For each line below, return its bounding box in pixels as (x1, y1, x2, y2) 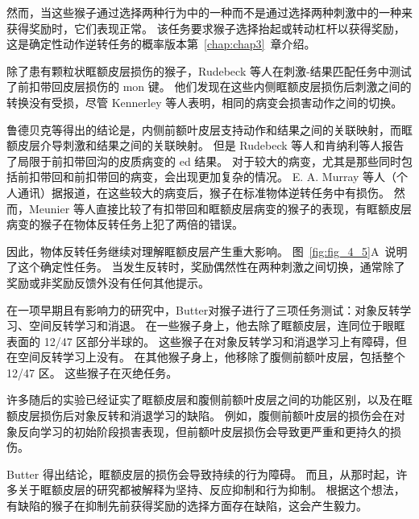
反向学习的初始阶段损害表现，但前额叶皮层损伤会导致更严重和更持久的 (17, 422, 390, 439)
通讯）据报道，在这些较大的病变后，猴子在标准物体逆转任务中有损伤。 (17, 183, 390, 200)
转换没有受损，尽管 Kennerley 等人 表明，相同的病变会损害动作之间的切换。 (6, 93, 403, 110)
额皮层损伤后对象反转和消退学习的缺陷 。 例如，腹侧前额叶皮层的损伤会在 (6, 407, 394, 424)
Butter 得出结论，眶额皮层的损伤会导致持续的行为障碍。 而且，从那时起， (6, 465, 396, 482)
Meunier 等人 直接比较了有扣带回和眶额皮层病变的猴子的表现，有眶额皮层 (28, 200, 412, 216)
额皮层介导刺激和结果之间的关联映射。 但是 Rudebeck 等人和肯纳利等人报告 (6, 137, 404, 154)
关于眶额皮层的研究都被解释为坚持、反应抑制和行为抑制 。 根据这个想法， (17, 481, 405, 498)
